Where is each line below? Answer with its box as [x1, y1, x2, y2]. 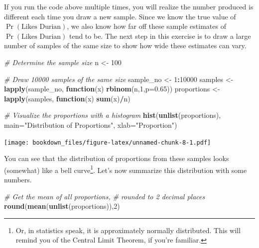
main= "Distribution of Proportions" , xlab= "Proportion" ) [4, 119, 177, 130]
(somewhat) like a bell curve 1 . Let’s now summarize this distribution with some [4, 163, 247, 175]
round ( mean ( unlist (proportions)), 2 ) [4, 201, 120, 211]
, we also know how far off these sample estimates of [67, 21, 226, 31]
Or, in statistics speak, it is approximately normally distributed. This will [15, 225, 241, 235]
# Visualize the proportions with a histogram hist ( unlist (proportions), [4, 110, 221, 120]
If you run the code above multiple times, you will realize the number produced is [4, 1, 254, 11]
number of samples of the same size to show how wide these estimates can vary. [4, 40, 247, 51]
